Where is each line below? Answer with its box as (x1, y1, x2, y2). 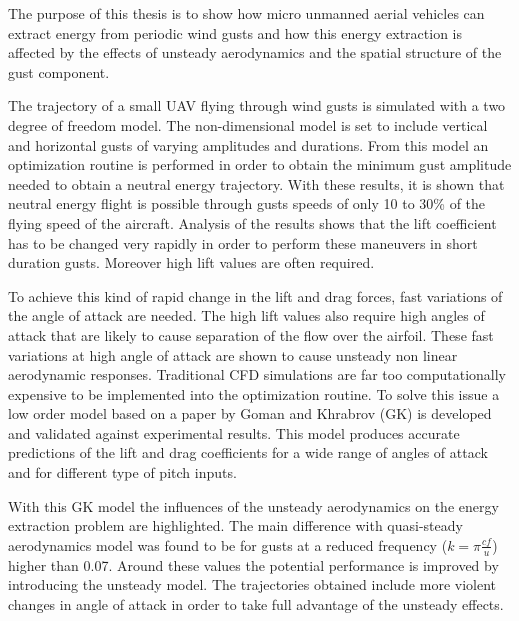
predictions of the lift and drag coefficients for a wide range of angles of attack (8, 442, 488, 463)
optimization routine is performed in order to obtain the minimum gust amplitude (8, 154, 512, 175)
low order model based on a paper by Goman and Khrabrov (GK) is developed (8, 403, 492, 424)
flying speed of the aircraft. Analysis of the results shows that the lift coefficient (8, 212, 497, 233)
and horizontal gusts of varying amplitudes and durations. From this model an (8, 134, 489, 155)
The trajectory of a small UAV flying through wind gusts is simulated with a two (8, 95, 506, 116)
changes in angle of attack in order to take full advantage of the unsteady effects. (8, 593, 504, 614)
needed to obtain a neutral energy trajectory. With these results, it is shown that (8, 173, 505, 194)
